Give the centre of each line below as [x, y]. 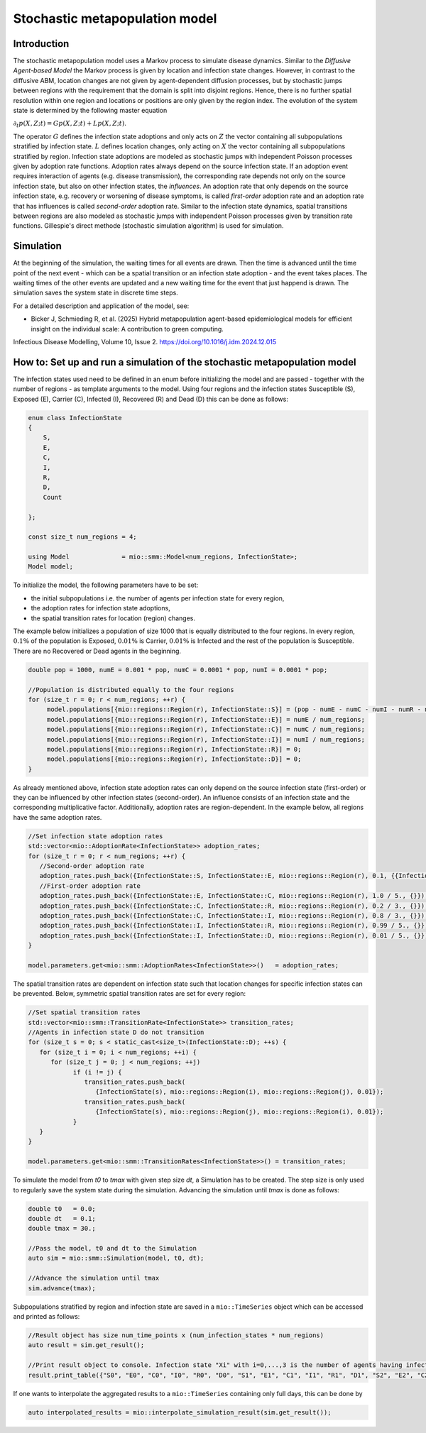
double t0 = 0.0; [62, 1209]
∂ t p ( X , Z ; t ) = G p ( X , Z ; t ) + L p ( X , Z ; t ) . [70, 124]
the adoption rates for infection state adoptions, [100, 608]
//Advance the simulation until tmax [94, 1278]
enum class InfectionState [75, 418]
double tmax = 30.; [62, 1229]
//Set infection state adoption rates [95, 836]
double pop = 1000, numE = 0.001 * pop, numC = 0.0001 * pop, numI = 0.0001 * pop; [178, 670]
